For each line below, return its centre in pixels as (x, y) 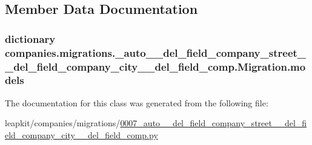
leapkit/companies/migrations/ (63, 123)
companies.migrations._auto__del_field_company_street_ (156, 52)
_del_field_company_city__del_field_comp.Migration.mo (155, 66)
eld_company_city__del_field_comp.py (81, 134)
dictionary (30, 38)
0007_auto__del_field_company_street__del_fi (214, 123)
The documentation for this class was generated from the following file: (137, 102)
